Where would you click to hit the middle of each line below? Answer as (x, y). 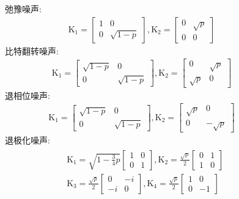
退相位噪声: (28, 95)
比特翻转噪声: (32, 50)
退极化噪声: (28, 140)
